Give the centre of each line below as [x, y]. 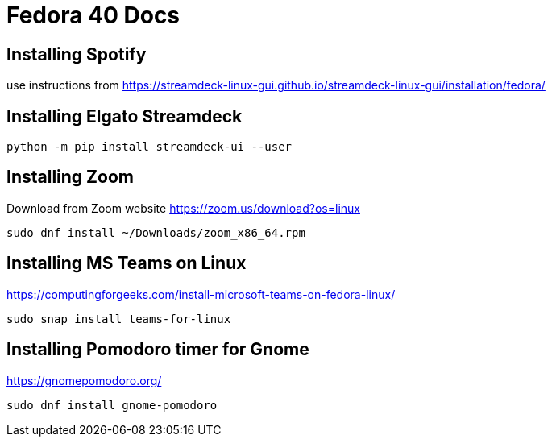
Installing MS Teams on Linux [127, 263]
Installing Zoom [70, 177]
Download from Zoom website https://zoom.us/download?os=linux [183, 208]
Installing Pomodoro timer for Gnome [158, 350]
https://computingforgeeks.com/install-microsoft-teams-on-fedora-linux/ [201, 294]
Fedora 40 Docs [93, 15]
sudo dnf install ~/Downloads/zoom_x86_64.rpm [156, 232]
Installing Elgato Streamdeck [125, 116]
